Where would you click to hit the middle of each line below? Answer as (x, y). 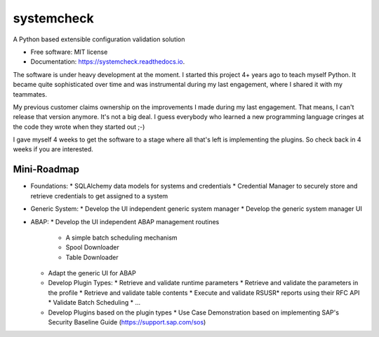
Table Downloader (92, 257)
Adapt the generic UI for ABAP (92, 273)
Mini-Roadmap (46, 169)
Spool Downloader (92, 247)
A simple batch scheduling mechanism (122, 238)
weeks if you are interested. (53, 149)
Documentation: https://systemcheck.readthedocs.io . (108, 62)
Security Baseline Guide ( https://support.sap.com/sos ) (127, 322)
